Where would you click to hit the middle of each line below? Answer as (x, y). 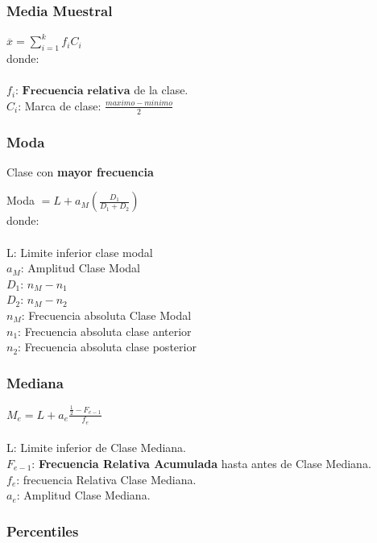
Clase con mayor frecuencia (80, 171)
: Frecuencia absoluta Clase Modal (106, 315)
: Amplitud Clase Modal (80, 268)
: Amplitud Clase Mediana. (83, 495)
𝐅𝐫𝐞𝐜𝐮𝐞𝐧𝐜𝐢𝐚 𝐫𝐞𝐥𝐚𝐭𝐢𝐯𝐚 (76, 91)
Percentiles (43, 531)
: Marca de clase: (60, 105)
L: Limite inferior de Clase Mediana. (96, 448)
